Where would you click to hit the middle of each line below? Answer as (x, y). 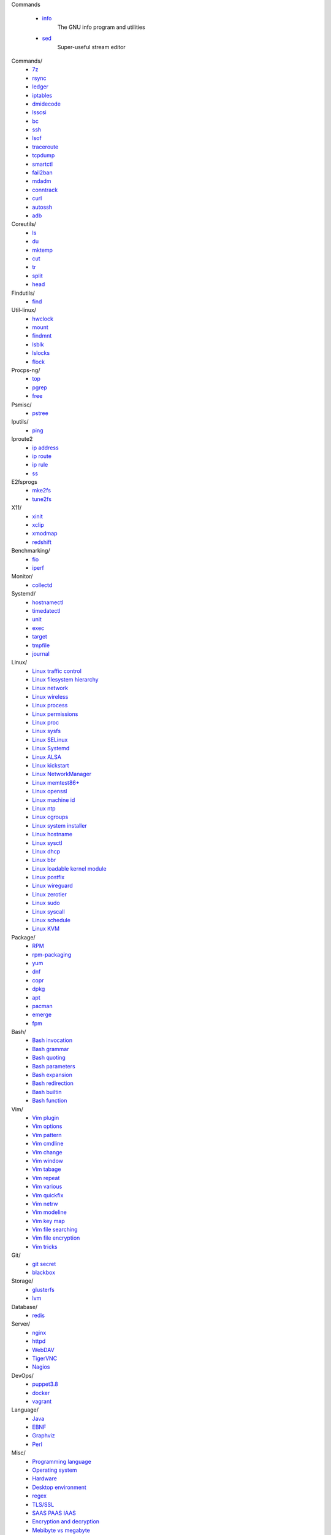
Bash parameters (54, 1066)
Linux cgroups (50, 817)
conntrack (45, 190)
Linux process (50, 705)
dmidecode (47, 104)
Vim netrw (45, 1203)
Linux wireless (50, 696)
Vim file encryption (56, 1238)
